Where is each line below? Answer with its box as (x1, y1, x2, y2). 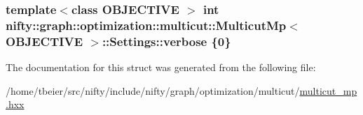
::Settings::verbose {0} (102, 32, 231, 49)
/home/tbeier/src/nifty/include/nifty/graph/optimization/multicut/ (6, 83, 300, 98)
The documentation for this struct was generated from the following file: (6, 60, 316, 75)
